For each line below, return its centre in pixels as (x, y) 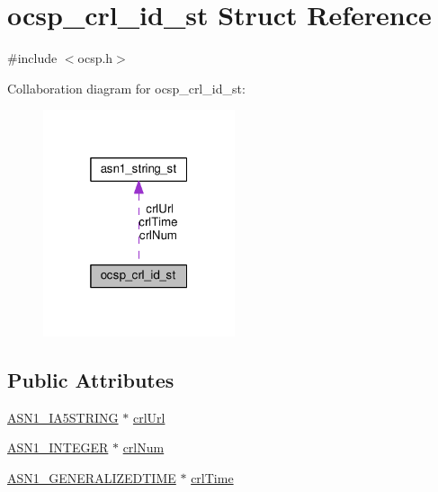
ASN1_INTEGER (58, 447)
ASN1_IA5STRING (63, 417)
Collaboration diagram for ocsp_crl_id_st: (126, 88)
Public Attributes (91, 379)
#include (32, 58)
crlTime (212, 477)
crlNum (143, 447)
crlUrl (149, 417)
